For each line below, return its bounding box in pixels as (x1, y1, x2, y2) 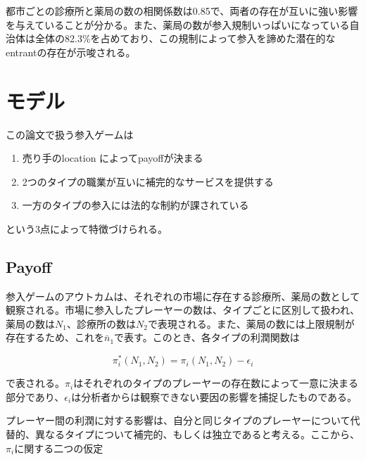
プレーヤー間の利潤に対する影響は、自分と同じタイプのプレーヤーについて (6, 413, 351, 428)
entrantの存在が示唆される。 (6, 44, 136, 59)
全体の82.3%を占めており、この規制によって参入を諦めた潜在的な (34, 31, 336, 46)
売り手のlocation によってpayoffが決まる (22, 151, 203, 165)
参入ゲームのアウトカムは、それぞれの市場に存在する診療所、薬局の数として (6, 288, 360, 303)
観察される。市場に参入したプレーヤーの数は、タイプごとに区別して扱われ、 (6, 302, 360, 317)
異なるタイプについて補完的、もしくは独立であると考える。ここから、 (34, 426, 360, 441)
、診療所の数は (66, 316, 136, 331)
